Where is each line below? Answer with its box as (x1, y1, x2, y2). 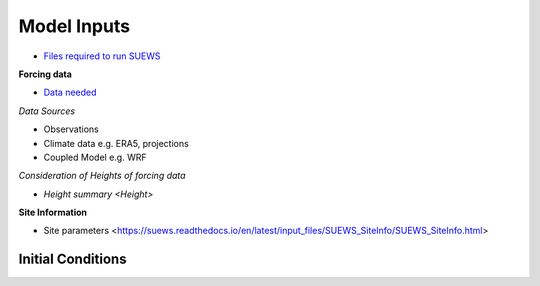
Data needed (43, 86, 97, 99)
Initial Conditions (18, 251, 127, 268)
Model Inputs (18, 15, 130, 37)
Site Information (18, 206, 88, 219)
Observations (43, 123, 100, 135)
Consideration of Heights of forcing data (18, 170, 186, 182)
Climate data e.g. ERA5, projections (43, 137, 189, 149)
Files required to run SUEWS (43, 50, 161, 62)
